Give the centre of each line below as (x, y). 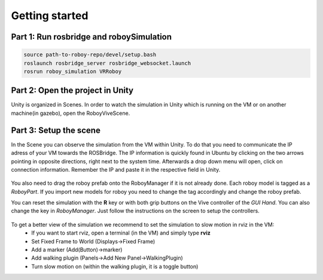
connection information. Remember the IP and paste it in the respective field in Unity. (116, 169)
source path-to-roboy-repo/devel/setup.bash (90, 55)
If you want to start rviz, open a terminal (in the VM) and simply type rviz (121, 233)
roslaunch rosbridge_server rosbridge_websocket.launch (107, 63)
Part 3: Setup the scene (56, 130)
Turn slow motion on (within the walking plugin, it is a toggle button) (115, 266)
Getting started (50, 16)
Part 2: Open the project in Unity (72, 91)
